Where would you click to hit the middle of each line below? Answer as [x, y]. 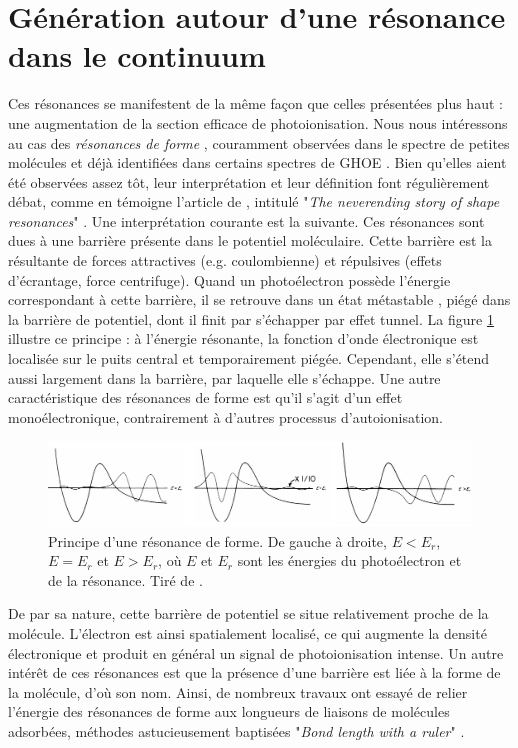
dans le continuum [137, 55]
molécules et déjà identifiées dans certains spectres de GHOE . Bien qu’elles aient [257, 162]
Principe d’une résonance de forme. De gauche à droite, [217, 540]
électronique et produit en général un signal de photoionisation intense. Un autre [256, 652]
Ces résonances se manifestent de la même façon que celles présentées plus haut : [255, 103]
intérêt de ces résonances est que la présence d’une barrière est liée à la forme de [254, 672]
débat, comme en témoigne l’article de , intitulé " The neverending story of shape [254, 201]
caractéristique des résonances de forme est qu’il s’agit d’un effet [205, 397]
